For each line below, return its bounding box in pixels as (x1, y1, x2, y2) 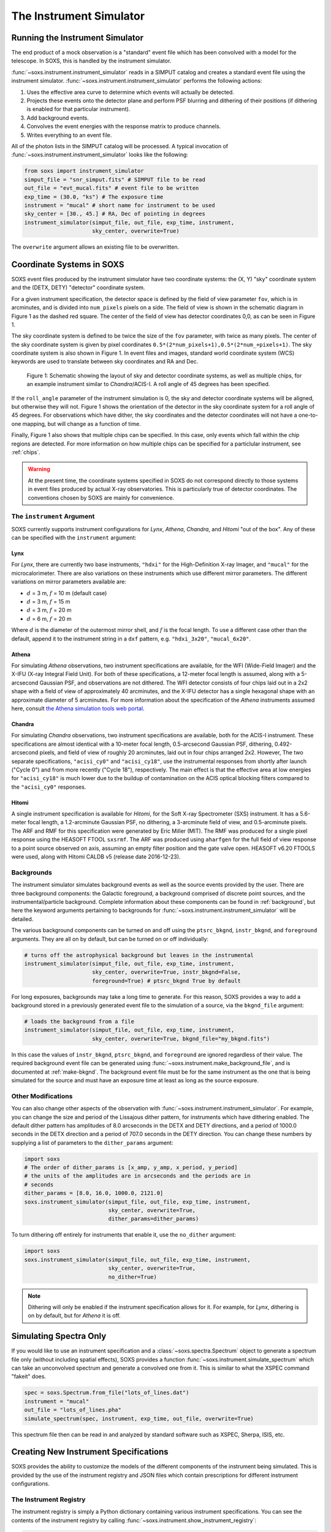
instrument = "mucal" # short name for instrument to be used (24, 202, 215, 208)
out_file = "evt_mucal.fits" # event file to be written (24, 184, 199, 192)
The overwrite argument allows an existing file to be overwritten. (11, 243, 180, 251)
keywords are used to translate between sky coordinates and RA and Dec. (11, 358, 199, 365)
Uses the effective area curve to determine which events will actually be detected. (26, 88, 234, 96)
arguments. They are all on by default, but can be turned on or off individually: (11, 935, 208, 942)
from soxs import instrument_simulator (24, 167, 144, 175)
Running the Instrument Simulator (11, 32, 144, 43)
